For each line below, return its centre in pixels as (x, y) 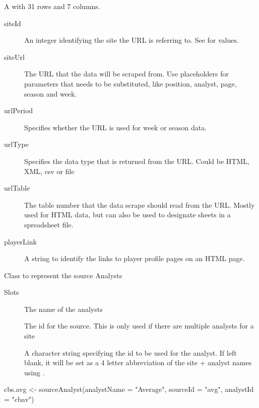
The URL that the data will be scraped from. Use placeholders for (126, 74)
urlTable (17, 188)
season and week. (51, 93)
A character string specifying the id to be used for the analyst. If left (131, 352)
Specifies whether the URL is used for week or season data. (116, 127)
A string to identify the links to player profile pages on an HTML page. (135, 258)
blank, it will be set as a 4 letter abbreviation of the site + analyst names (138, 362)
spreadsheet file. (49, 224)
